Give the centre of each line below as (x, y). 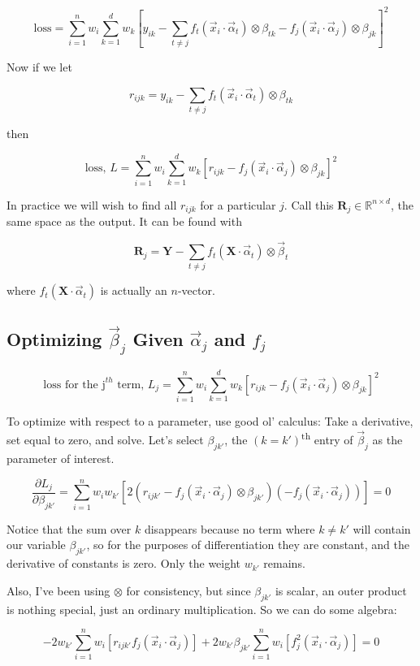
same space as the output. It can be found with (124, 221)
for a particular (238, 204)
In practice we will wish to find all (92, 204)
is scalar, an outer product (341, 590)
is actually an (134, 290)
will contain (382, 528)
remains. (284, 563)
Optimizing (54, 339)
